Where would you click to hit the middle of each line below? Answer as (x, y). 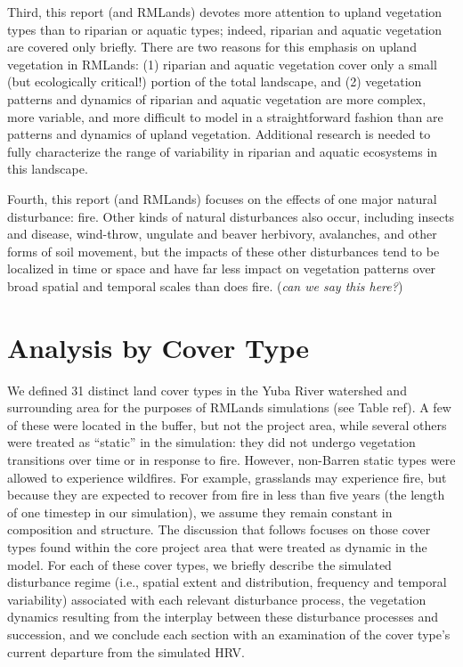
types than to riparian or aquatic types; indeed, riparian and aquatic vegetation (225, 29)
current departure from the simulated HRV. (126, 651)
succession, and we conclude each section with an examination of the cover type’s (229, 634)
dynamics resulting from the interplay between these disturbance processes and (223, 617)
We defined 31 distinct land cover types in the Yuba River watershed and (207, 390)
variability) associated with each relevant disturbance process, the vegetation (217, 599)
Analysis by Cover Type (158, 347)
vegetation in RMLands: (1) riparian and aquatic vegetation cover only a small (222, 64)
